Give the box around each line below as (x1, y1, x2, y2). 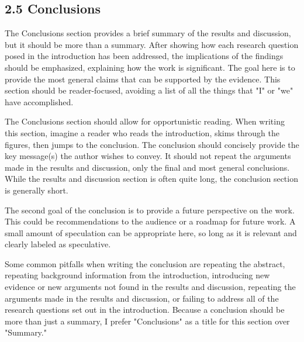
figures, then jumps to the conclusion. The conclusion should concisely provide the (5, 138, 299, 150)
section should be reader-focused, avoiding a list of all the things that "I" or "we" (5, 84, 293, 96)
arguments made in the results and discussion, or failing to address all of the (5, 292, 279, 304)
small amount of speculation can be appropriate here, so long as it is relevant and (5, 226, 297, 239)
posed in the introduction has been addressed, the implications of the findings (5, 50, 284, 62)
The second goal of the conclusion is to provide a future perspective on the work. (5, 203, 295, 216)
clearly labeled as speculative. (5, 238, 111, 250)
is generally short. (5, 184, 68, 196)
